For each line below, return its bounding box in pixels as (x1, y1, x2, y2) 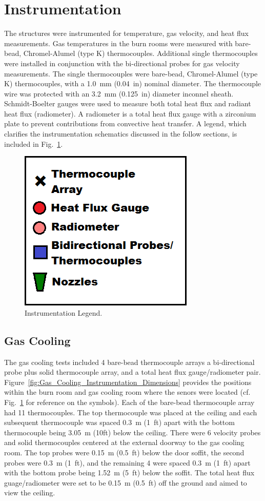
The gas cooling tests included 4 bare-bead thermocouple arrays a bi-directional (4, 356, 255, 367)
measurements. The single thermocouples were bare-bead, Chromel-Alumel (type (4, 68, 258, 79)
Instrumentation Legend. (25, 307, 103, 318)
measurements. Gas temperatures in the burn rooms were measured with (4, 37, 233, 48)
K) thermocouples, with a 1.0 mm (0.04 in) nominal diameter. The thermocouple (4, 78, 261, 89)
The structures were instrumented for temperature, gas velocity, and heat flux (4, 28, 249, 38)
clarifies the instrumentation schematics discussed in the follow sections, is (4, 128, 237, 139)
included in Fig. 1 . (4, 138, 63, 149)
